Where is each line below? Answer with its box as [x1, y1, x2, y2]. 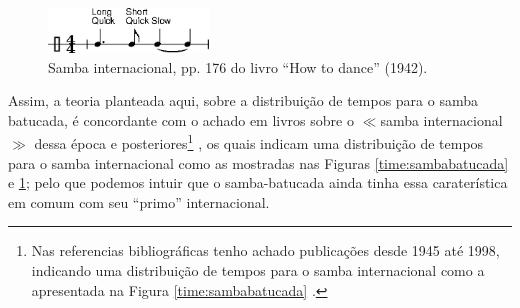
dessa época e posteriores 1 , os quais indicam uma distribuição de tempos [34, 130, 484, 154]
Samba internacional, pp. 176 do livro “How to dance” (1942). [48, 56, 428, 77]
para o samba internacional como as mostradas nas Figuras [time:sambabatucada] [8, 152, 509, 173]
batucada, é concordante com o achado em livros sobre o [8, 109, 354, 130]
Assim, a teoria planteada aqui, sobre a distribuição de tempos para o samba [8, 90, 478, 111]
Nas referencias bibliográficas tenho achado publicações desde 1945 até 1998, [31, 240, 500, 261]
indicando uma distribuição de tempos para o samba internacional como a [31, 260, 485, 281]
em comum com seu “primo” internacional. [8, 191, 270, 212]
